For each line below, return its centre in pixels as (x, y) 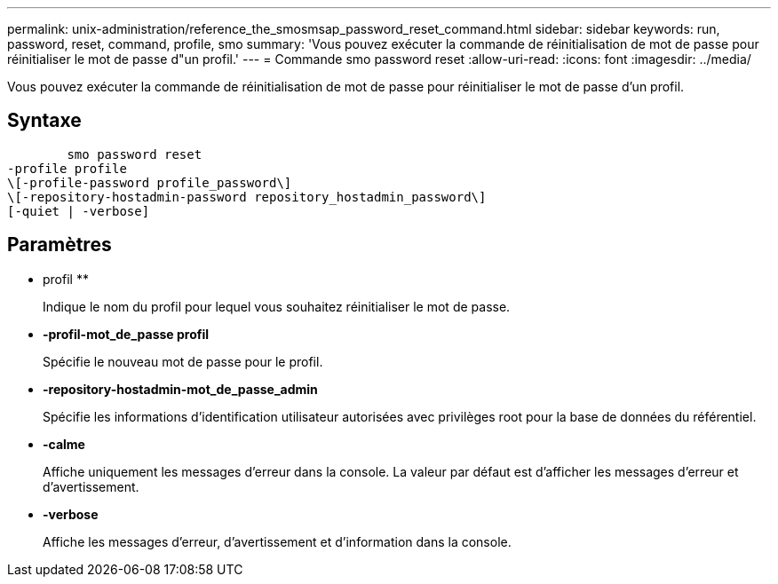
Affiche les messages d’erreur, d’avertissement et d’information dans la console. (277, 541)
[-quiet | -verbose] (79, 211)
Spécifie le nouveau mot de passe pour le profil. (183, 361)
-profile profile (67, 168)
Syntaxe (44, 121)
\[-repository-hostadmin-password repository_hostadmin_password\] (247, 197)
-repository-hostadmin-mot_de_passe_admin (180, 389)
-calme (64, 444)
